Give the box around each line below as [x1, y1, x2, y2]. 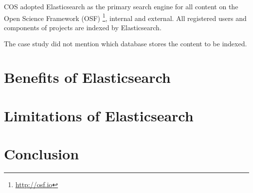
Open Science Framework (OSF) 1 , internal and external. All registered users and [4, 11, 247, 23]
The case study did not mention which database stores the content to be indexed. [4, 39, 247, 49]
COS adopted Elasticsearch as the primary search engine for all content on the [4, 1, 238, 11]
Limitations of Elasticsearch [4, 105, 194, 125]
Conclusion [4, 143, 79, 163]
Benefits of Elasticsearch [4, 67, 171, 87]
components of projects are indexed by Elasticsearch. [4, 22, 162, 32]
